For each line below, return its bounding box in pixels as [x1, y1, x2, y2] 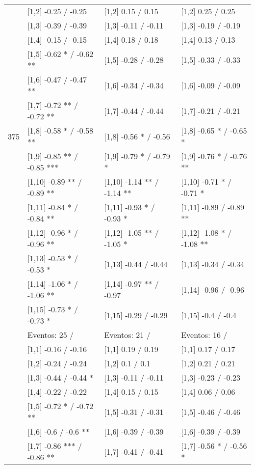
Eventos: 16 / [181, 329, 228, 340]
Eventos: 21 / [104, 329, 151, 340]
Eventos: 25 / [27, 329, 74, 340]
